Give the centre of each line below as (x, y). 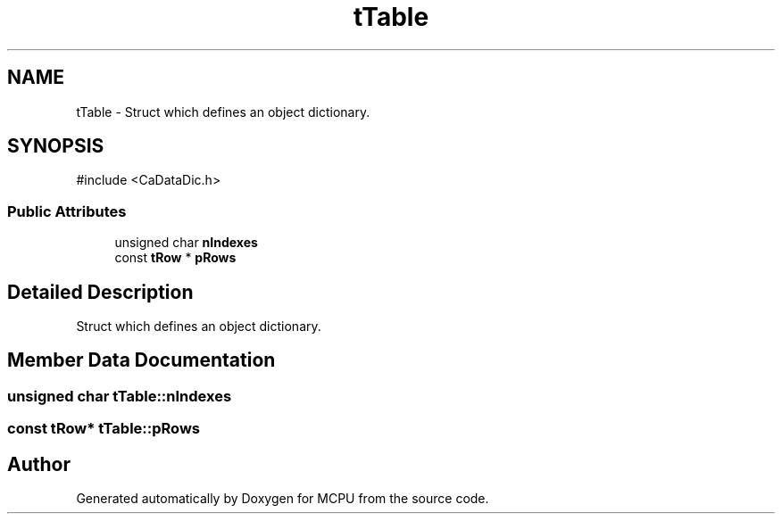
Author (39, 464)
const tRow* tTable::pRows (104, 429)
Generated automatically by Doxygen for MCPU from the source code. (283, 499)
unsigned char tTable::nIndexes (120, 396)
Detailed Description (100, 292)
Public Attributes (67, 211)
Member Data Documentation (141, 360)
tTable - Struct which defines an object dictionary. (223, 112)
